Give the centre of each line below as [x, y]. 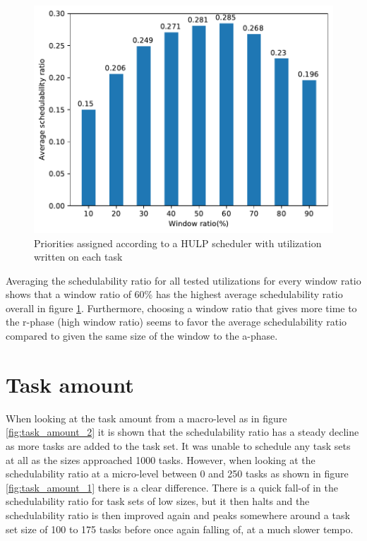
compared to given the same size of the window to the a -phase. [142, 336]
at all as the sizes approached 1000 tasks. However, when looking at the [161, 459]
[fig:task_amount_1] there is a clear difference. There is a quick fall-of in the [172, 487]
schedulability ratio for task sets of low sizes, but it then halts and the [158, 501]
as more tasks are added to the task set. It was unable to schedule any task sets [178, 445]
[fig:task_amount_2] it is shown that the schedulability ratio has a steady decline [182, 432]
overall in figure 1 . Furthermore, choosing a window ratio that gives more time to [181, 308]
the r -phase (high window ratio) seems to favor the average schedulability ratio [176, 322]
